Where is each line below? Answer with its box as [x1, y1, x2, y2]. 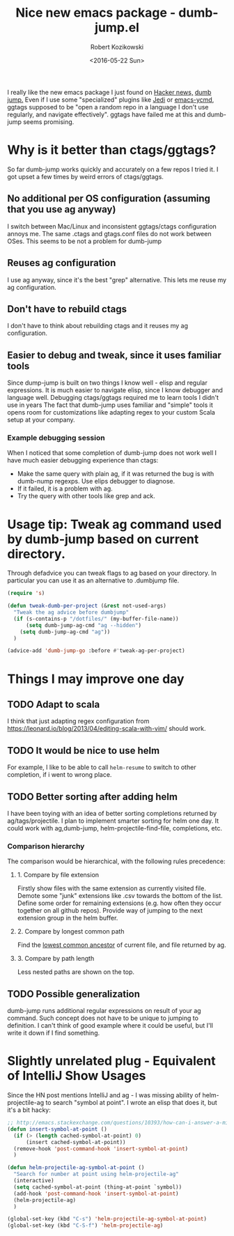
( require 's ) [7, 590, 45, 597]
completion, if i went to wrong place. [7, 771, 112, 779]
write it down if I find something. [7, 1029, 100, 1037]
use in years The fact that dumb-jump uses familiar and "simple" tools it [7, 401, 214, 409]
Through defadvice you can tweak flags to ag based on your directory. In [7, 569, 217, 578]
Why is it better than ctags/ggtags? [7, 142, 217, 158]
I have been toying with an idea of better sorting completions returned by [7, 809, 217, 817]
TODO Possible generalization [7, 988, 141, 1000]
